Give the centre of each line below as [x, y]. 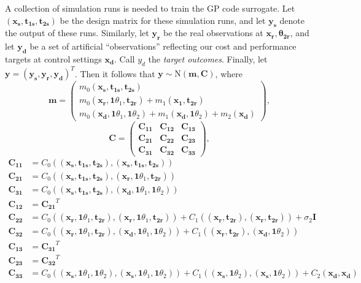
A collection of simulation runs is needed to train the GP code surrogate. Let [150, 8]
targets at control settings [53, 58]
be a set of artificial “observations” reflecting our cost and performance [163, 46]
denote [292, 20]
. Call [125, 58]
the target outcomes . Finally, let [208, 58]
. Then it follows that [115, 73]
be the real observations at [213, 33]
